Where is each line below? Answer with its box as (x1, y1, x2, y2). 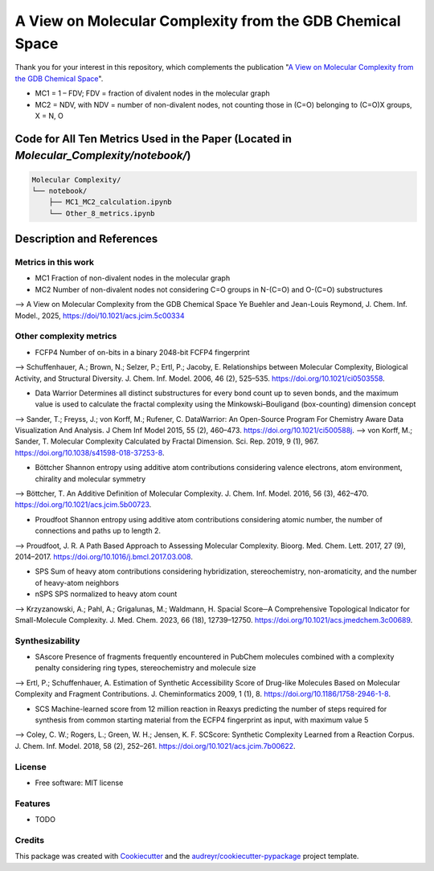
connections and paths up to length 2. (35, 526, 161, 536)
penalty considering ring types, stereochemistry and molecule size (35, 663, 256, 673)
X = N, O (35, 111, 63, 121)
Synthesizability (14, 635, 80, 646)
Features (14, 798, 51, 809)
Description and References (14, 232, 158, 246)
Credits (14, 834, 44, 845)
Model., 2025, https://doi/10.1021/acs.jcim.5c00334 (14, 310, 185, 321)
